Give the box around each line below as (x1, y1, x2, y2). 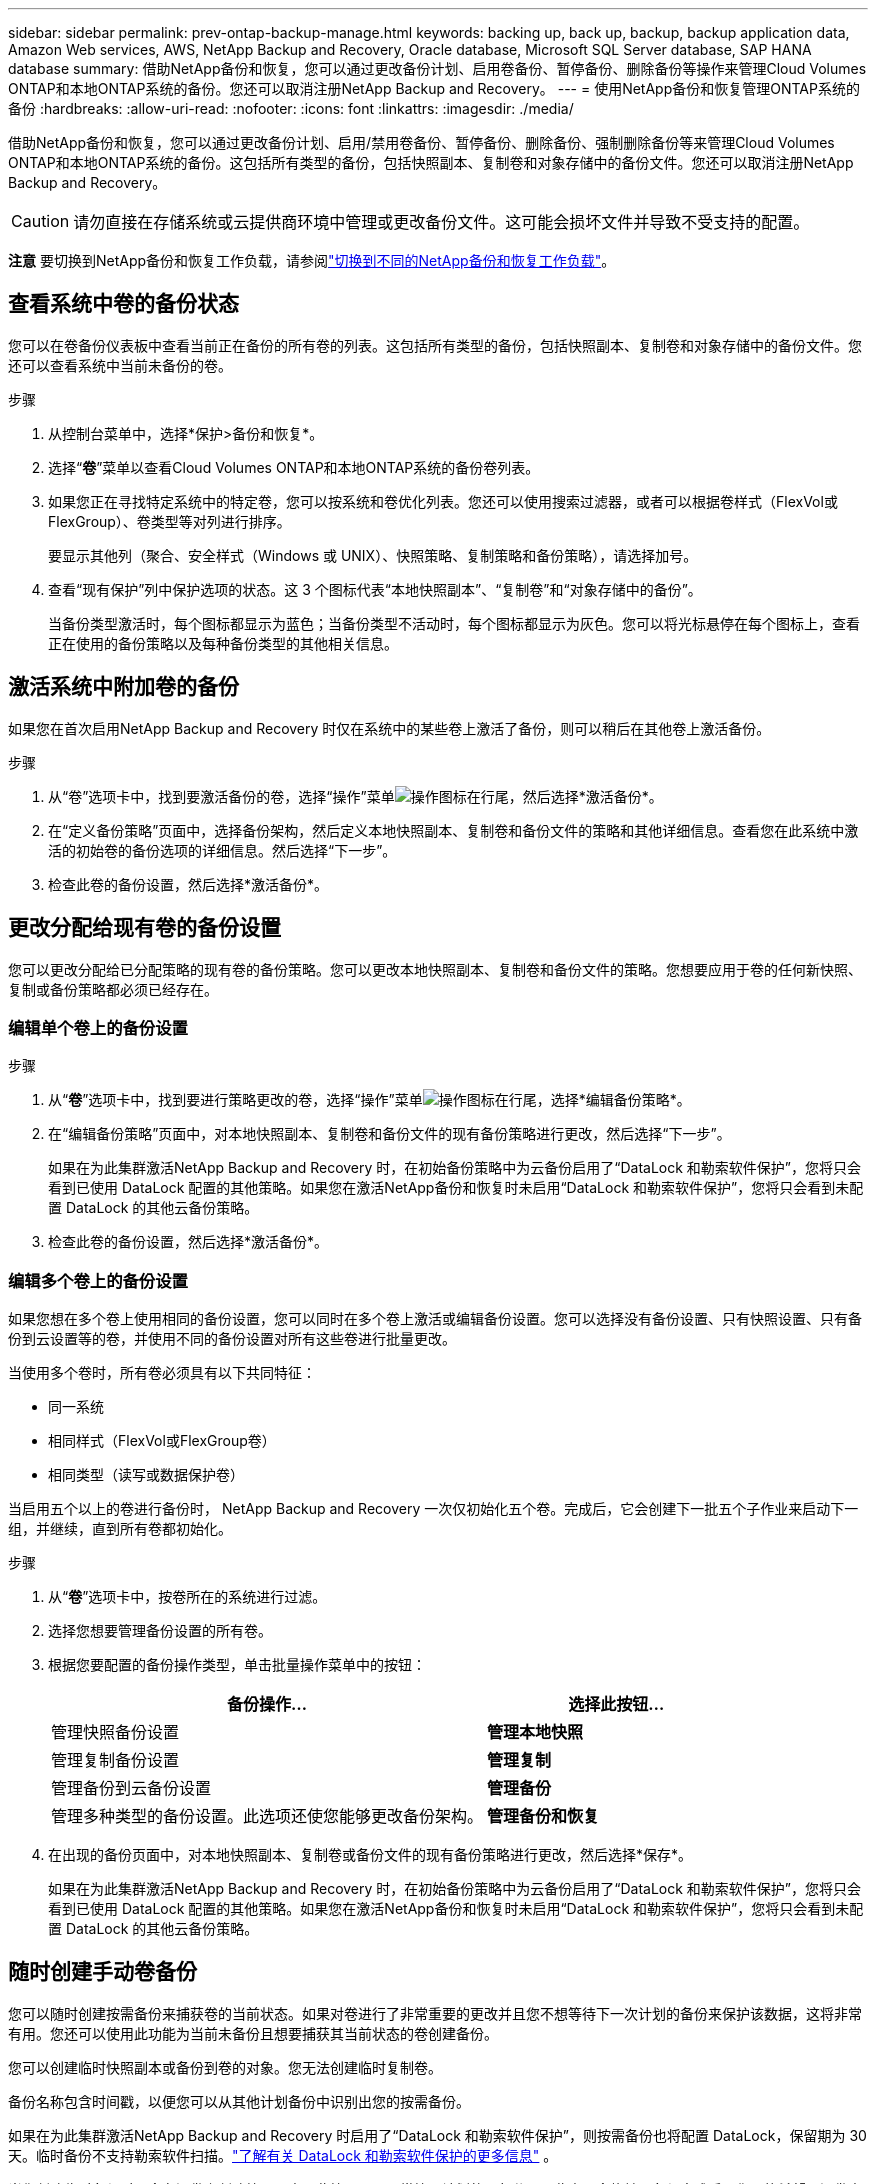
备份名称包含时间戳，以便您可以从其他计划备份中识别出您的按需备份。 (8, 2092, 470, 2110)
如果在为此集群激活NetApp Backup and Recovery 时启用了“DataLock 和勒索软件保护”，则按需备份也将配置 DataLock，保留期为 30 (8, 2126, 867, 2144)
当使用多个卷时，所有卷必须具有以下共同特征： (8, 1364, 316, 1382)
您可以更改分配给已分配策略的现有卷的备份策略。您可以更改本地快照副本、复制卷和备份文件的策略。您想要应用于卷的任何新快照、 (8, 960, 862, 978)
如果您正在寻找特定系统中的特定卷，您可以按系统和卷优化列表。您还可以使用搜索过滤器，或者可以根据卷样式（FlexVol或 (48, 492, 838, 510)
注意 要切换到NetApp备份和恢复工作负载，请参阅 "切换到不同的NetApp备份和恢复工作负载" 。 (8, 252, 616, 269)
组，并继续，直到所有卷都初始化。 (8, 1520, 232, 1538)
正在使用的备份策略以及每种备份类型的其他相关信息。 (48, 634, 398, 652)
